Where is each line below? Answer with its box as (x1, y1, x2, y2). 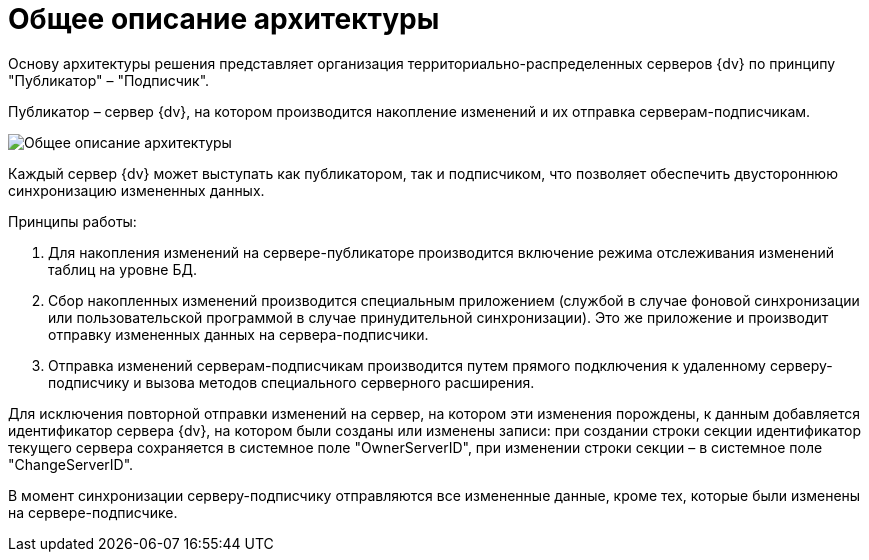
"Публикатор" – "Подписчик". (8, 71, 210, 89)
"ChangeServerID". (8, 455, 134, 473)
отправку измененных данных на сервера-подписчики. (48, 325, 429, 343)
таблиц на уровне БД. (48, 260, 197, 278)
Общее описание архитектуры (8, 2, 440, 36)
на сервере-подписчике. (8, 503, 178, 521)
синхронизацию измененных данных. (8, 181, 265, 199)
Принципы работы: (8, 212, 137, 230)
